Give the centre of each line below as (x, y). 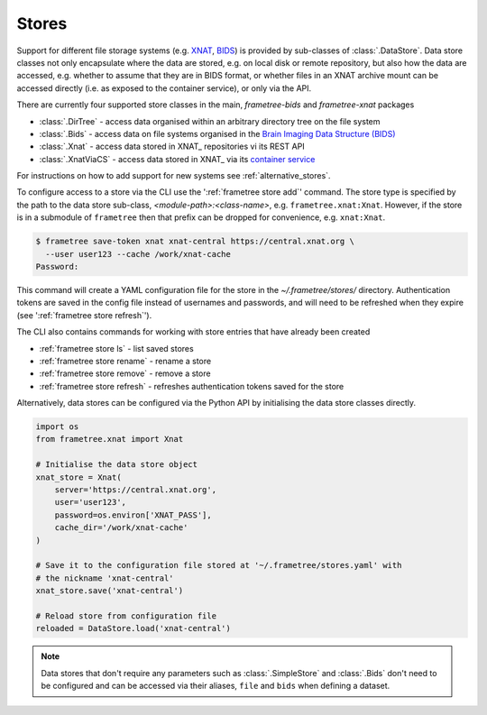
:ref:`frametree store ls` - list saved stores (116, 348)
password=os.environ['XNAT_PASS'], (133, 515)
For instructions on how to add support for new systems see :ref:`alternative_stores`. (174, 176)
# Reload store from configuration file (126, 616)
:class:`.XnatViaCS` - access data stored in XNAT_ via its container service (177, 159)
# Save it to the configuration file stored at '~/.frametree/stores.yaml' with (219, 565)
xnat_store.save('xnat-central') (110, 591)
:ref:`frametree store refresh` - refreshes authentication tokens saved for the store (192, 386)
